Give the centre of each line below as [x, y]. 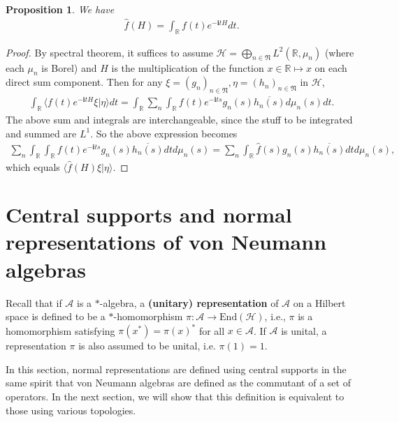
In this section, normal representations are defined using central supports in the [176, 369]
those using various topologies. [71, 410]
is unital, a [304, 330]
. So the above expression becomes [164, 133]
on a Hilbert [319, 302]
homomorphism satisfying [60, 330]
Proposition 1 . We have [60, 9]
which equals [33, 166]
